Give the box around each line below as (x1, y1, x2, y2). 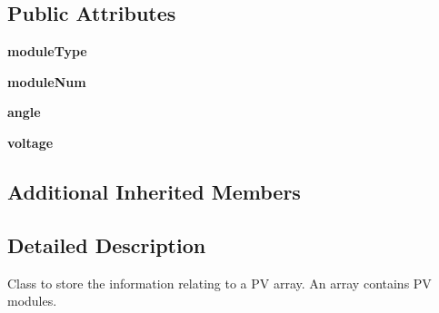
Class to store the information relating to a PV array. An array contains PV (7, 273, 432, 292)
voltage (7, 132, 54, 152)
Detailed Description (7, 230, 206, 259)
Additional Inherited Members (7, 177, 301, 205)
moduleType (7, 42, 87, 61)
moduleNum (7, 72, 86, 91)
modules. (7, 291, 57, 310)
